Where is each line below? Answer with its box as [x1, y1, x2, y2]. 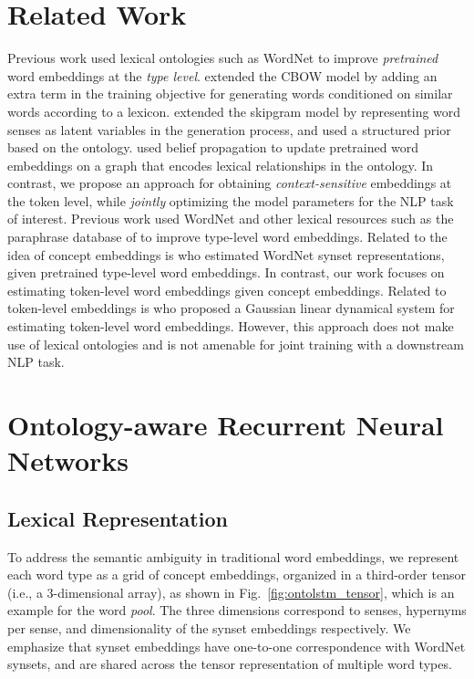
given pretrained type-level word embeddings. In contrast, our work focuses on [7, 263, 445, 282]
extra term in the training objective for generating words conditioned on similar [7, 84, 453, 103]
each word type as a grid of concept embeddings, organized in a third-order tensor [7, 565, 466, 584]
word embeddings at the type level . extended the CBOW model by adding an [7, 66, 438, 85]
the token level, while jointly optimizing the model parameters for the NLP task [7, 191, 454, 210]
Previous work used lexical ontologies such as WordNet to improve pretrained [7, 48, 438, 68]
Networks [7, 442, 129, 479]
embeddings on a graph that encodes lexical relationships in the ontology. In [7, 155, 434, 174]
